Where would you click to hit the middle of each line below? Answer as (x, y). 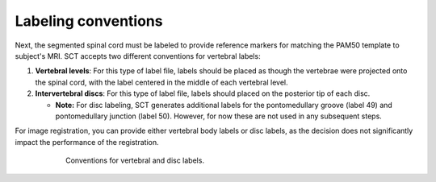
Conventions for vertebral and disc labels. (135, 160)
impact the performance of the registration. (87, 142)
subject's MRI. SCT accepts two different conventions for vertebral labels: (138, 56)
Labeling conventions (89, 21)
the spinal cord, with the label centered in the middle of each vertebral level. (161, 82)
